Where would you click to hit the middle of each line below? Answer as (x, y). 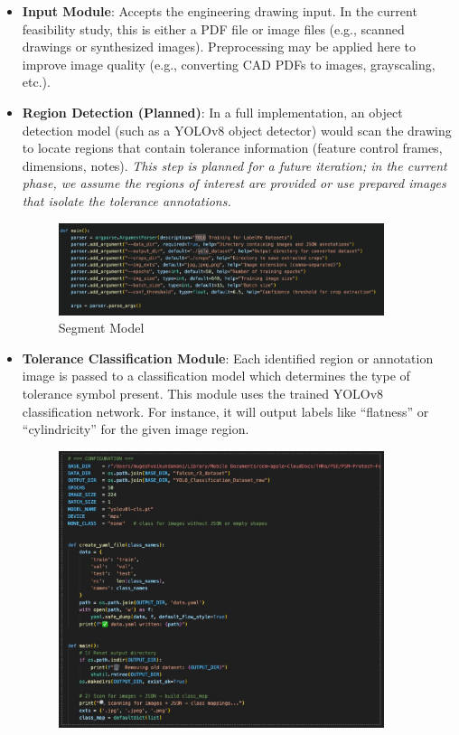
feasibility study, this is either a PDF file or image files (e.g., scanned (213, 28)
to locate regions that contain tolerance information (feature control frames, (232, 148)
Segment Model (101, 328)
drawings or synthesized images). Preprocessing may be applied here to (219, 47)
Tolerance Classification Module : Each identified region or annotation (228, 358)
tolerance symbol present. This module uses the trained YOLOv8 (203, 393)
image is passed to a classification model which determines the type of (216, 376)
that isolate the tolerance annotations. (126, 200)
